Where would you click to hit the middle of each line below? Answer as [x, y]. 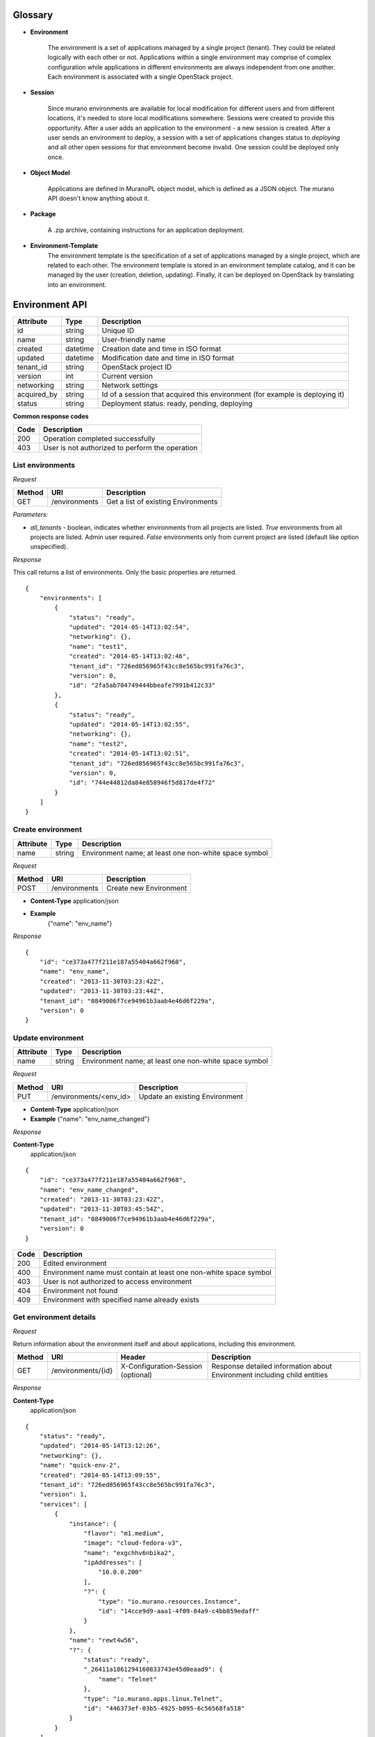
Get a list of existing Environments [162, 502]
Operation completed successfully [99, 439]
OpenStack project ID [137, 367]
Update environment [48, 1038]
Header [133, 1357]
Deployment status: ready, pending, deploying [177, 403]
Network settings [130, 385]
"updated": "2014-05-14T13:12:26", [100, 1446]
